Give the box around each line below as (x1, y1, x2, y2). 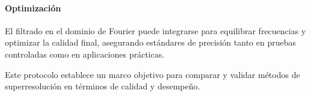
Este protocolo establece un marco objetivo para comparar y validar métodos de (5, 68, 300, 80)
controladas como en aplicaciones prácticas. (5, 47, 165, 60)
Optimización (5, 1, 61, 14)
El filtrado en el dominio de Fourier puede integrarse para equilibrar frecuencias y (5, 24, 306, 37)
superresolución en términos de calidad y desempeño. (5, 80, 200, 92)
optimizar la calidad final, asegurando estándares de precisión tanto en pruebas (5, 36, 296, 49)
